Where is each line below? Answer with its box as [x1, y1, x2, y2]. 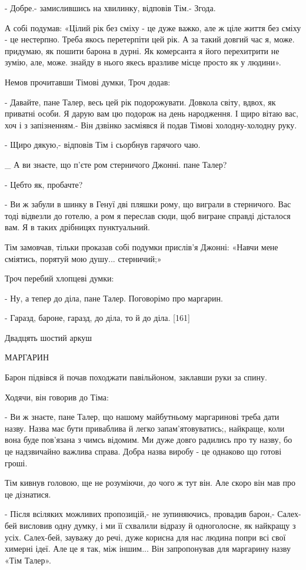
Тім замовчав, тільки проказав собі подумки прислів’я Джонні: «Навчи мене [5, 240, 278, 253]
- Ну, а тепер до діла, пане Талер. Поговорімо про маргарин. [5, 291, 223, 304]
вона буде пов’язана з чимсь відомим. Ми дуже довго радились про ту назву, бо [5, 433, 292, 446]
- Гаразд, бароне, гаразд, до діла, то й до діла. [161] [5, 311, 190, 324]
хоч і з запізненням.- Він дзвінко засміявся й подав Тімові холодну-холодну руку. [5, 118, 297, 131]
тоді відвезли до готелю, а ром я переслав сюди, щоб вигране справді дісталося [5, 209, 291, 221]
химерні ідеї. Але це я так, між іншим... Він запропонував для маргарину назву [5, 542, 291, 555]
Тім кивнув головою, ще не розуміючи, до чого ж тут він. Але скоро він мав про [5, 476, 296, 489]
